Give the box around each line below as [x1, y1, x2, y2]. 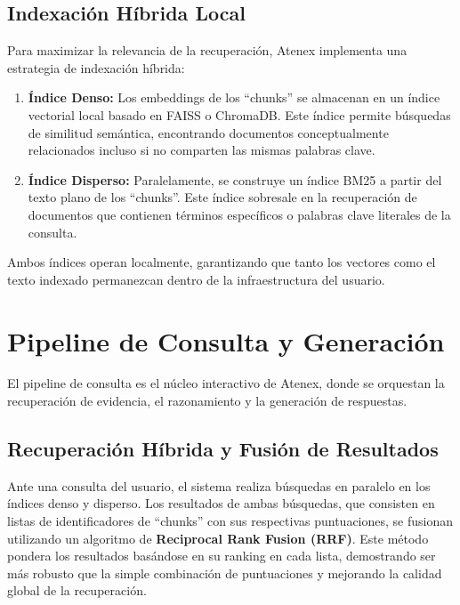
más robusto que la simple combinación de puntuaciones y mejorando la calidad [7, 563, 442, 582]
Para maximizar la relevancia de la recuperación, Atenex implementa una [7, 41, 408, 60]
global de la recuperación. [7, 581, 147, 600]
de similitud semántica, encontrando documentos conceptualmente [28, 123, 389, 141]
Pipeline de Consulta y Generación [7, 322, 445, 359]
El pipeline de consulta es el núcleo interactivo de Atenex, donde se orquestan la [7, 374, 445, 392]
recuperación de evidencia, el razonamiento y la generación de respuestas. [7, 391, 408, 410]
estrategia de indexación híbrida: [7, 58, 185, 77]
